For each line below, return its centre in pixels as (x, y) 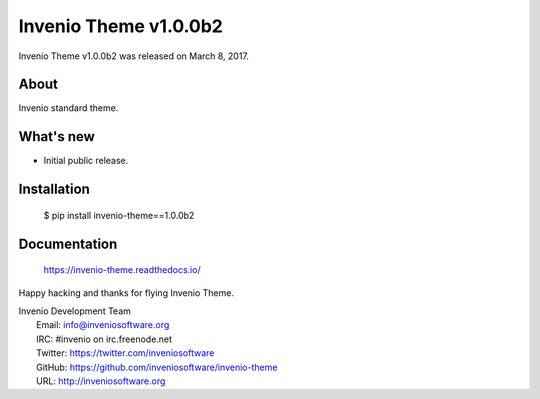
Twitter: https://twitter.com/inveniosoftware (125, 353)
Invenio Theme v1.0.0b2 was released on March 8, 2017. (134, 56)
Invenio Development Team (75, 311)
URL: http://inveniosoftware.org (101, 381)
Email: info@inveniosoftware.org (103, 325)
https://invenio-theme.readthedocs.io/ (122, 270)
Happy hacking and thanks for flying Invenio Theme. (126, 292)
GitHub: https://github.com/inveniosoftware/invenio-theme (157, 367)
